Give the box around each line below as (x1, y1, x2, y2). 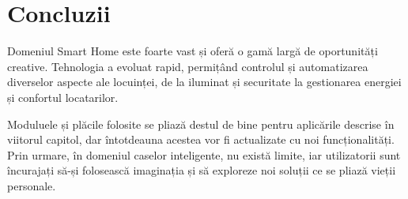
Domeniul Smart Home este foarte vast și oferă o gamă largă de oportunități (7, 43, 378, 59)
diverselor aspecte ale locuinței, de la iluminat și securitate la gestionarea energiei (7, 73, 402, 90)
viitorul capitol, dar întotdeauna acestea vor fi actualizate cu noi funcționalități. (7, 131, 395, 148)
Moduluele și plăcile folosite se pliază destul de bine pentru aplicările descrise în (7, 115, 395, 132)
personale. (7, 177, 56, 193)
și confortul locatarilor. (7, 88, 119, 105)
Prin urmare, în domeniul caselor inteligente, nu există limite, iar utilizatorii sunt (7, 146, 401, 163)
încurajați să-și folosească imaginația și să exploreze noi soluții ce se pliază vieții (7, 162, 396, 178)
